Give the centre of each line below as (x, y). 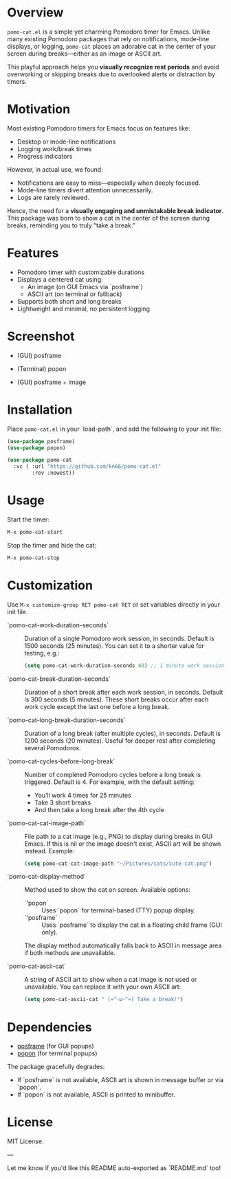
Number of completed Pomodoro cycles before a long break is (113, 774)
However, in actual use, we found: (55, 169)
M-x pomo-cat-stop (33, 558)
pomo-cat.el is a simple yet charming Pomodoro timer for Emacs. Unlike (109, 32)
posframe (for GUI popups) (55, 1046)
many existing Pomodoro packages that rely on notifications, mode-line (108, 38)
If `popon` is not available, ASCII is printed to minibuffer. (96, 1094)
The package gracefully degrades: (56, 1067)
